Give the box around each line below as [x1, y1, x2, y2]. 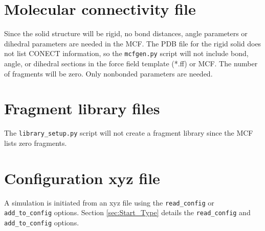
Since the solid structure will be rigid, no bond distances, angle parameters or [4, 28, 248, 39]
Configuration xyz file [4, 167, 160, 188]
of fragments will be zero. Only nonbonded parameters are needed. [4, 68, 213, 79]
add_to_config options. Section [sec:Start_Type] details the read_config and [4, 207, 251, 218]
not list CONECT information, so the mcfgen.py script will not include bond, [4, 48, 249, 59]
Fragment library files [4, 98, 160, 119]
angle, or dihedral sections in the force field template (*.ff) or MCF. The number [4, 58, 258, 68]
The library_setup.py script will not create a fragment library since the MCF [4, 127, 253, 138]
